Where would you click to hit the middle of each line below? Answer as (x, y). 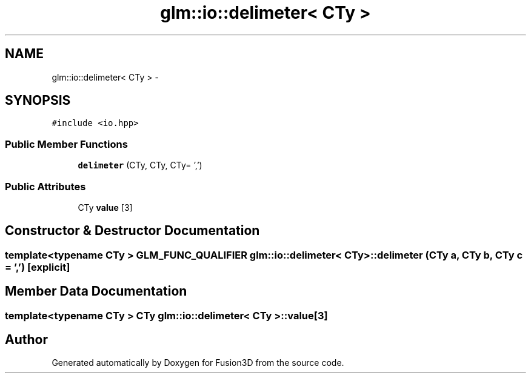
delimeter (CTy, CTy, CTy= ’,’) (140, 165)
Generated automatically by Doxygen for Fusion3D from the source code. (198, 363)
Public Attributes (45, 186)
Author (26, 340)
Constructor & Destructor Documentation (132, 231)
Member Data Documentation (96, 291)
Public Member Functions (66, 144)
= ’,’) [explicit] (38, 267)
